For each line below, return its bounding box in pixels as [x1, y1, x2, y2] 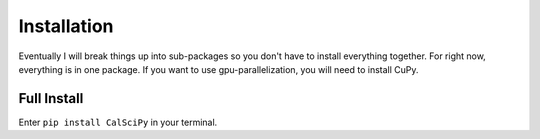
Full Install [18, 90, 84, 107]
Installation [18, 15, 114, 37]
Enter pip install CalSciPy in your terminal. [18, 116, 218, 128]
